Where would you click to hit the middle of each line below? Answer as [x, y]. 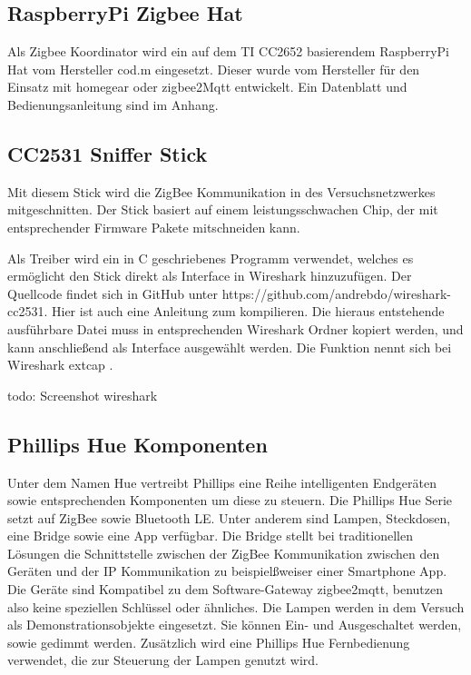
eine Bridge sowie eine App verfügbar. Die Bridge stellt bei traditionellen [210, 536]
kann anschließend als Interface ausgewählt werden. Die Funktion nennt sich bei [230, 347]
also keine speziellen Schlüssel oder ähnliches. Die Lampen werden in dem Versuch [236, 606]
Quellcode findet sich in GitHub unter [113, 293]
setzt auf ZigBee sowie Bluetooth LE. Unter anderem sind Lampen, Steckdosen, [229, 517]
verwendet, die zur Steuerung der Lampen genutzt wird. [163, 660]
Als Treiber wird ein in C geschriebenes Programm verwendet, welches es [211, 258]
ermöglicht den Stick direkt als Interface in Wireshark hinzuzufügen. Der [210, 276]
